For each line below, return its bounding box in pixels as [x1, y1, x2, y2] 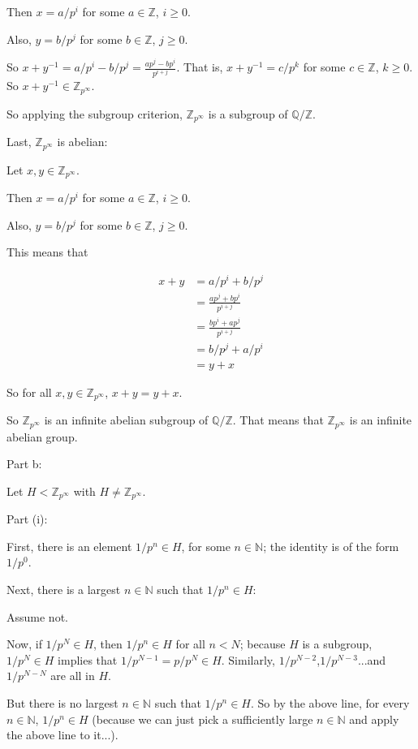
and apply [349, 710, 399, 727]
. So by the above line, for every [251, 695, 410, 712]
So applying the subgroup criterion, [6, 105, 183, 122]
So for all [6, 383, 52, 400]
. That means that [232, 411, 324, 428]
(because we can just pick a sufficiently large [92, 710, 313, 727]
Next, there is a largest [6, 581, 121, 598]
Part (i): [6, 510, 48, 527]
